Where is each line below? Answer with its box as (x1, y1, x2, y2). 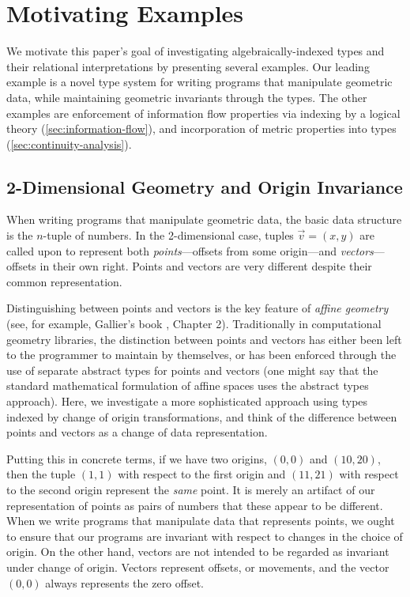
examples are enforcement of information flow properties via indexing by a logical (6, 104, 401, 121)
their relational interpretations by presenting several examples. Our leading (6, 58, 370, 74)
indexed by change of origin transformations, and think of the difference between (6, 408, 397, 425)
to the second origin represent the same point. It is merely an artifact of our (6, 481, 375, 497)
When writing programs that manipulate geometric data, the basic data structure (6, 211, 402, 228)
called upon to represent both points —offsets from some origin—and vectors (6, 242, 374, 259)
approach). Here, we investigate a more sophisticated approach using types (6, 393, 368, 410)
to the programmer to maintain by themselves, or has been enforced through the (6, 346, 397, 363)
